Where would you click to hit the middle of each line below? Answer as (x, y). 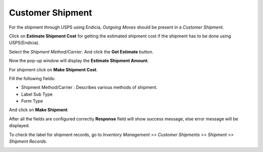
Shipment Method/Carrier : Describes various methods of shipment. (89, 87)
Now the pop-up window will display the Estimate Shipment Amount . (79, 61)
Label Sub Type (37, 94)
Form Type (32, 101)
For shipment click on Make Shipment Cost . (53, 69)
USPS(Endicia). (24, 43)
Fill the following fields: (32, 78)
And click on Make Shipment (38, 110)
